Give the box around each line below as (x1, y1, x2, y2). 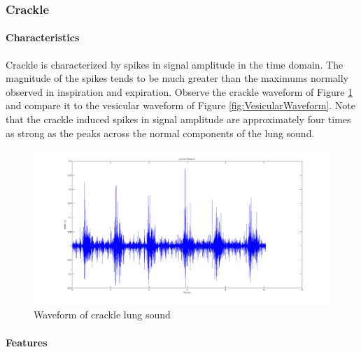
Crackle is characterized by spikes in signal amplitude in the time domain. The (6, 57, 344, 71)
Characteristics (6, 30, 80, 45)
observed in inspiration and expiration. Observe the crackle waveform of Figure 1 (6, 84, 353, 99)
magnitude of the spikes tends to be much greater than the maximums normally (6, 71, 349, 85)
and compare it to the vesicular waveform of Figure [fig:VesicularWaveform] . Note (6, 98, 355, 113)
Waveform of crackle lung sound (34, 307, 171, 322)
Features (6, 335, 48, 349)
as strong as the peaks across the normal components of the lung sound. (6, 125, 315, 140)
